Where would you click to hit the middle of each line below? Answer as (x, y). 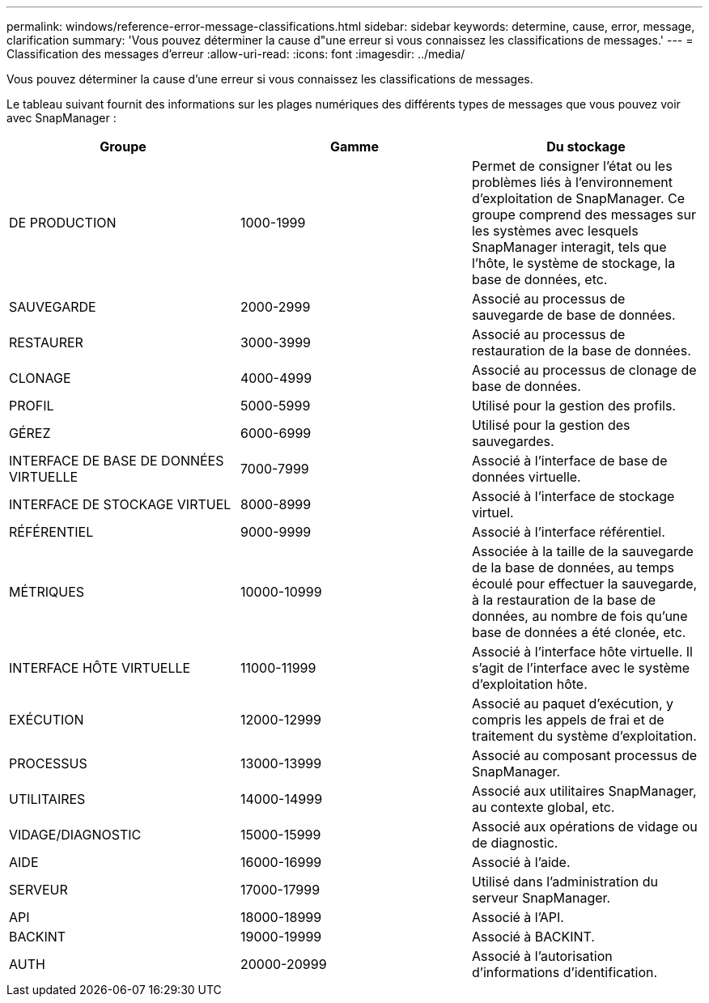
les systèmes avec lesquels (555, 231)
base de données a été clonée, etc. (579, 632)
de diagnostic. (515, 843)
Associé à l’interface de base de (569, 461)
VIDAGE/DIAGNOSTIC (75, 835)
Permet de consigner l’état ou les (572, 166)
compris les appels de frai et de (568, 720)
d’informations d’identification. (565, 972)
